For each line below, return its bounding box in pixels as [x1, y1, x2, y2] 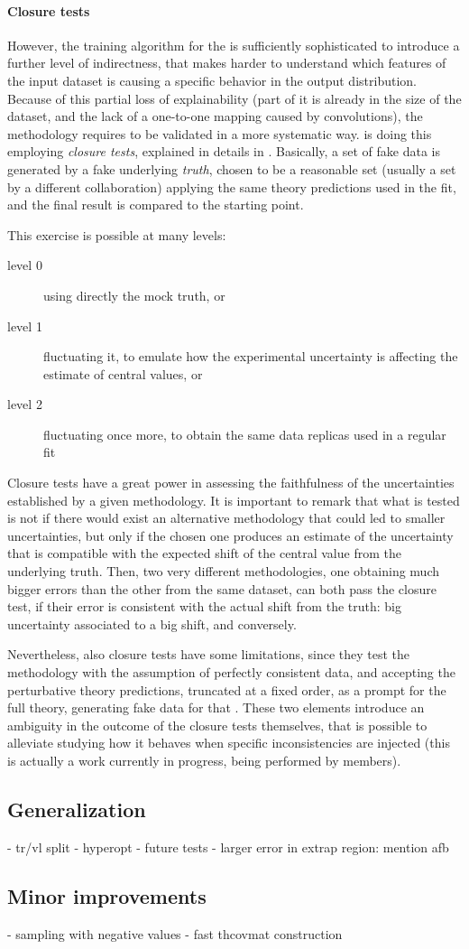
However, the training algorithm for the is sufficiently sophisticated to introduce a [7, 35, 460, 54]
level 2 [7, 395, 42, 414]
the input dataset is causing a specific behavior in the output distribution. [7, 70, 417, 89]
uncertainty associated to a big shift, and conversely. [7, 614, 297, 633]
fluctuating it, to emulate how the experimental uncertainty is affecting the [43, 347, 458, 366]
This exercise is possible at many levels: [7, 225, 226, 244]
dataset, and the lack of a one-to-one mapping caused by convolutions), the [7, 107, 423, 126]
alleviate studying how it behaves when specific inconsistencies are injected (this [7, 733, 450, 752]
